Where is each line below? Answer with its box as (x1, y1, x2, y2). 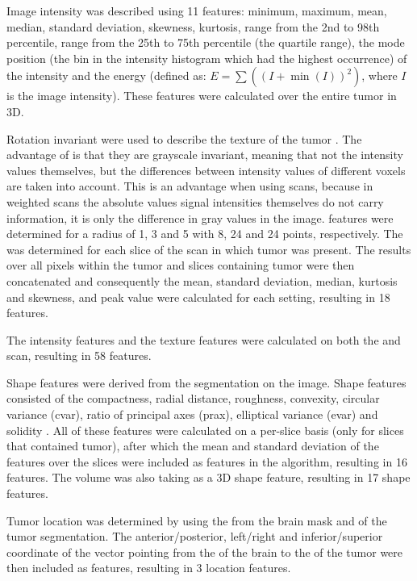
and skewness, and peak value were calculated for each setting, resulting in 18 (6, 288, 390, 305)
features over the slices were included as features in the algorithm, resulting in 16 (6, 453, 407, 470)
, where (361, 67, 398, 84)
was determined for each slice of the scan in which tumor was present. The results (6, 240, 411, 257)
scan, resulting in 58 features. (6, 347, 152, 364)
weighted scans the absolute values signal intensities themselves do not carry (6, 193, 384, 210)
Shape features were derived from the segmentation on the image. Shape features (6, 374, 407, 391)
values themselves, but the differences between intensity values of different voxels (6, 161, 406, 178)
